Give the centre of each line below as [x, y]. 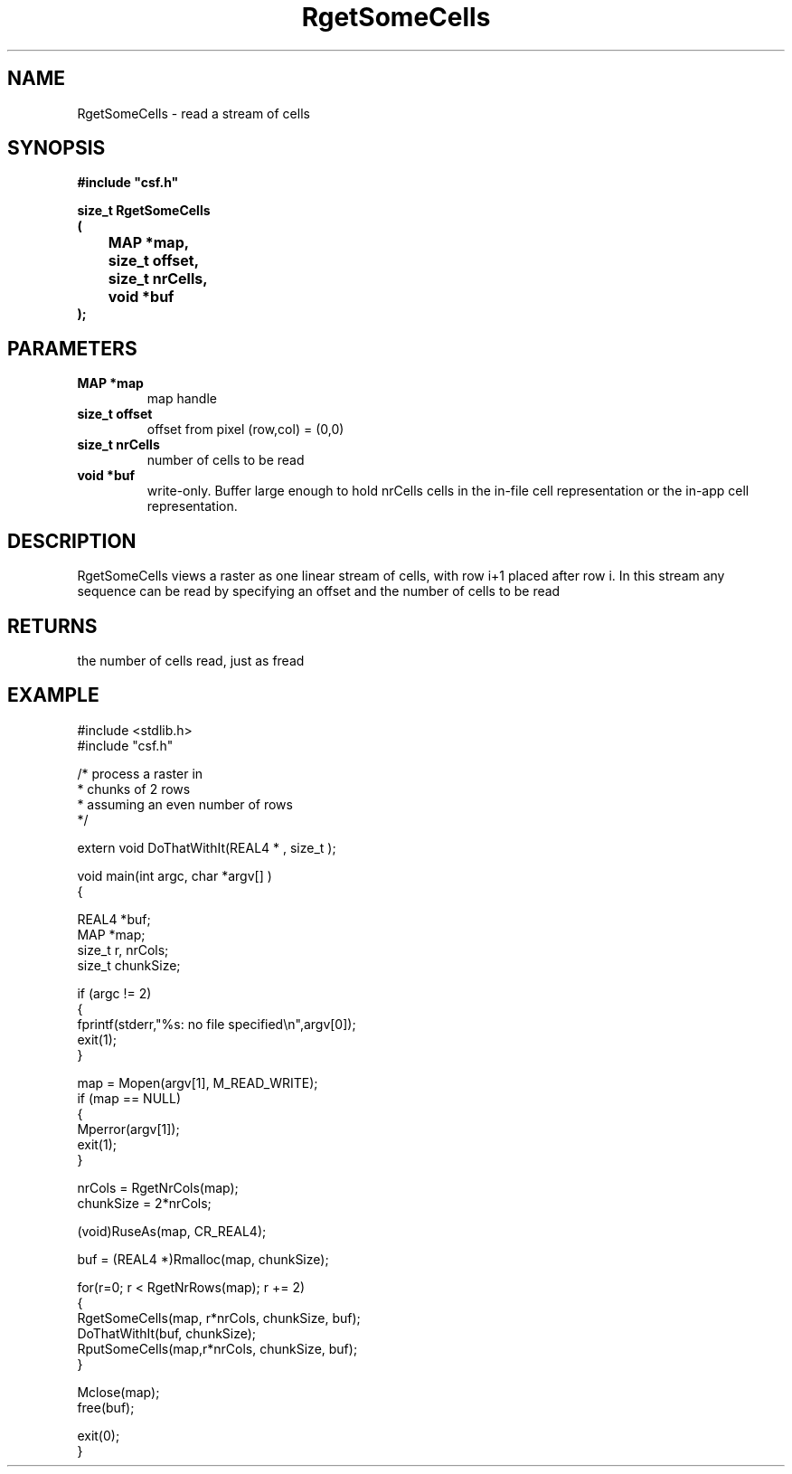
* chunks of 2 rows [134, 789]
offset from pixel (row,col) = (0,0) [245, 430]
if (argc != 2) [114, 993]
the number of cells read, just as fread [191, 660]
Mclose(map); [118, 1392]
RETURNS [52, 626]
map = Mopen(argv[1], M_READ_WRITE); [198, 1082]
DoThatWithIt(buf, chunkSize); [167, 1333]
